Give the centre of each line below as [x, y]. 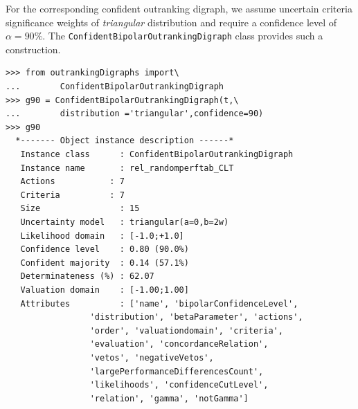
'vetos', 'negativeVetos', [152, 357]
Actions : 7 [72, 182]
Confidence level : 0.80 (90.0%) [105, 249]
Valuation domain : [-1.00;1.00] [105, 290]
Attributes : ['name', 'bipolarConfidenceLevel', [159, 303]
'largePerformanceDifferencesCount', [177, 371]
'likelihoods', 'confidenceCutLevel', [179, 385]
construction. [33, 49]
